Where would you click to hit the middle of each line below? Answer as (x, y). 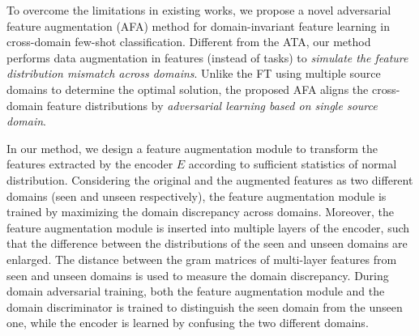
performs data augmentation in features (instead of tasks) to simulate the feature (207, 57)
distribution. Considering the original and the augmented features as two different (210, 179)
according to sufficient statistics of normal (293, 164)
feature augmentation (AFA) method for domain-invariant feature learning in (198, 26)
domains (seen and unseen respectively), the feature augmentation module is (197, 196)
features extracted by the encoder (90, 164)
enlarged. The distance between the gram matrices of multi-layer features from (202, 259)
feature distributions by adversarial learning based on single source (212, 105)
